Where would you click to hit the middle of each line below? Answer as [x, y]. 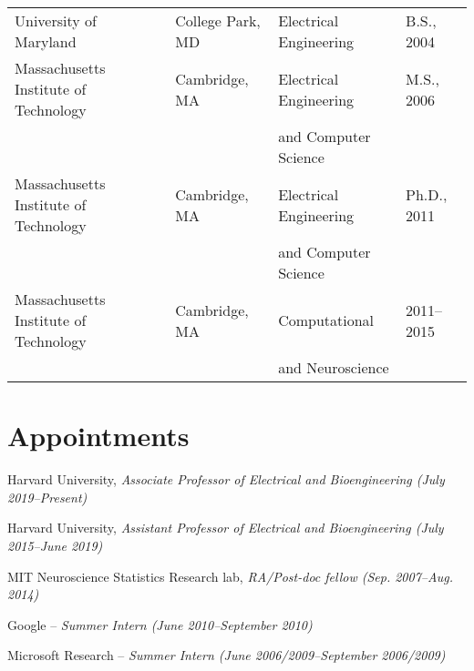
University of [56, 20]
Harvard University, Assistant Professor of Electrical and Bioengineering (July [226, 528]
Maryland [46, 41]
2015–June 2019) [55, 545]
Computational [326, 320]
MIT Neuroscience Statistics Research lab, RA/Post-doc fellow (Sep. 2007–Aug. [230, 576]
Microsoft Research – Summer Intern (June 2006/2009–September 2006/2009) [227, 655]
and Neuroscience [334, 367]
